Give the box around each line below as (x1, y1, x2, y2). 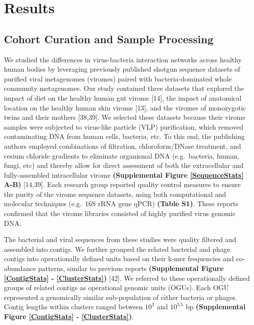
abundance (4, 263, 36, 273)
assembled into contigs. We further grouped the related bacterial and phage (4, 244, 231, 254)
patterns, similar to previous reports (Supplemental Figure (38, 263, 224, 273)
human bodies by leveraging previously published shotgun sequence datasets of (4, 64, 240, 74)
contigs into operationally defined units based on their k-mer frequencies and (4, 253, 234, 264)
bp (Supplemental (185, 301, 246, 312)
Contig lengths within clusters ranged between (4, 301, 143, 312)
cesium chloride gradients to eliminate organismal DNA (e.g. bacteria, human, (4, 150, 239, 161)
